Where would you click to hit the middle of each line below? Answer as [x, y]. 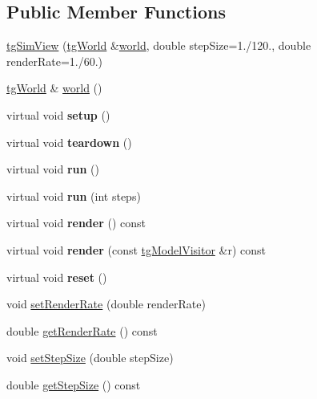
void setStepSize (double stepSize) [90, 358]
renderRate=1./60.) [55, 61]
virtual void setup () [58, 114]
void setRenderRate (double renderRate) [106, 304]
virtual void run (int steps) [74, 195]
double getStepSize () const [74, 384]
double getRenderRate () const [82, 330]
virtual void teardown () [69, 142]
